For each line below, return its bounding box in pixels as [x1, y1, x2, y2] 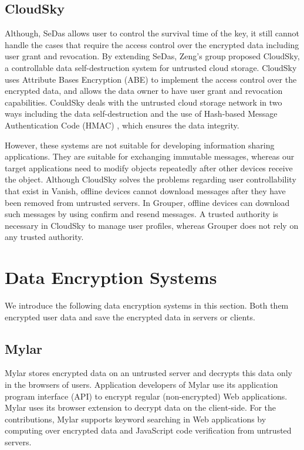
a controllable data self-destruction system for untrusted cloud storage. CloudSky [5, 61, 297, 73]
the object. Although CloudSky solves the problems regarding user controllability [5, 173, 296, 185]
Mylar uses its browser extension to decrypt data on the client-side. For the [5, 401, 276, 414]
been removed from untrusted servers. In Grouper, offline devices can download [5, 196, 290, 208]
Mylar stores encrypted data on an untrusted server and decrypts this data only [5, 367, 292, 379]
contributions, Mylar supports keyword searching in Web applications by [5, 412, 266, 425]
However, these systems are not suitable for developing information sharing [5, 138, 275, 151]
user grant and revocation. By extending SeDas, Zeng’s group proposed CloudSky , [5, 50, 300, 62]
